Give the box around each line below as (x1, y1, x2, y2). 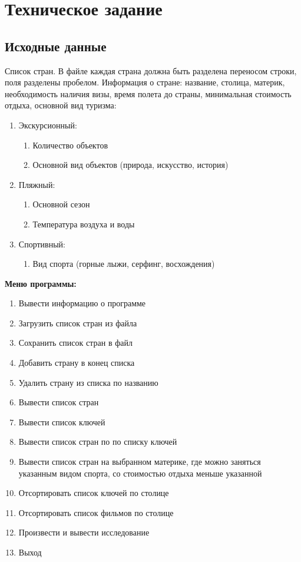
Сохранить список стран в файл (18, 336, 133, 349)
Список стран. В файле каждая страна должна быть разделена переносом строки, (5, 64, 297, 77)
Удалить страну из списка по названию (18, 376, 158, 388)
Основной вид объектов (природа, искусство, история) (32, 158, 229, 171)
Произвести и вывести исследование (18, 526, 150, 538)
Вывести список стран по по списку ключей (18, 435, 177, 448)
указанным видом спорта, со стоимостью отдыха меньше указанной (18, 467, 262, 479)
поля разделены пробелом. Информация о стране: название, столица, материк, (5, 76, 285, 88)
